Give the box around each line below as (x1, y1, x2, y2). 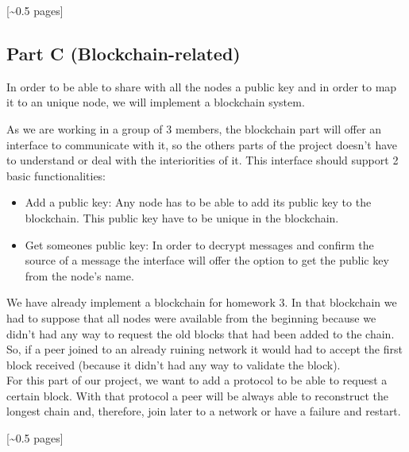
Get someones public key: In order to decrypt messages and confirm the (25, 236, 374, 253)
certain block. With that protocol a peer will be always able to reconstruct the (6, 387, 389, 404)
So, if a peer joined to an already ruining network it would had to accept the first (6, 341, 403, 357)
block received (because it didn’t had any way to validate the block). (6, 356, 341, 373)
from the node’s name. (25, 267, 134, 284)
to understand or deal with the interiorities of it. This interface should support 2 (6, 152, 399, 168)
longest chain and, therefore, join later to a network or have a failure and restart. (6, 403, 401, 419)
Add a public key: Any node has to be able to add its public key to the (25, 194, 372, 211)
